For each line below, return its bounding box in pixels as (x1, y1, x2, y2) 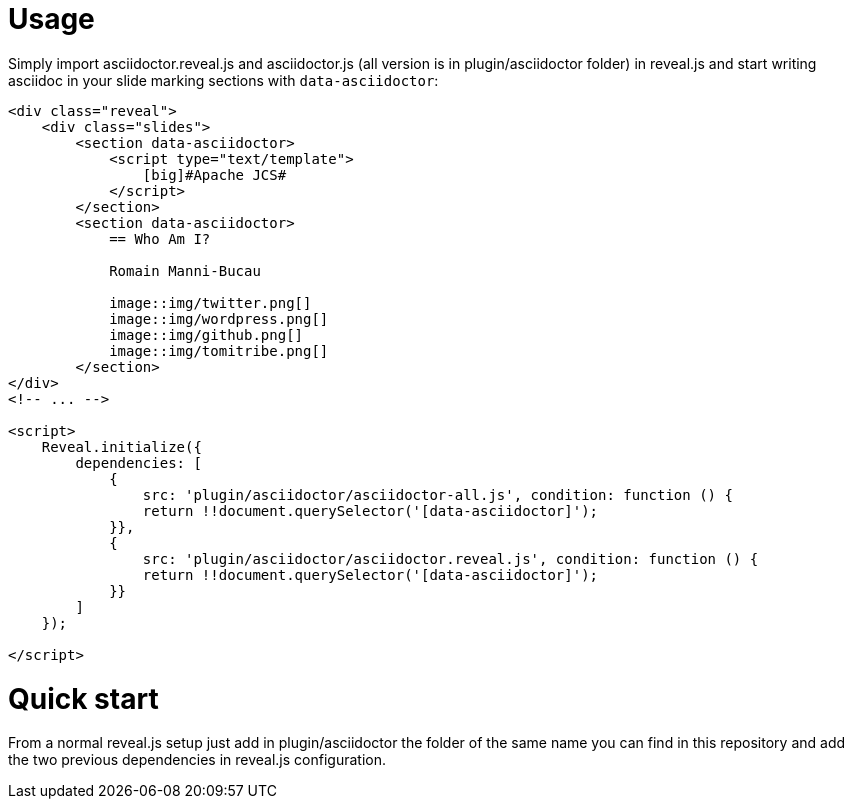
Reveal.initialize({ (41, 438, 202, 455)
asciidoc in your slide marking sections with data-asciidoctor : (8, 71, 439, 89)
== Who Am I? (109, 230, 211, 247)
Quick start (8, 681, 159, 716)
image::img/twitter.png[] (109, 294, 312, 311)
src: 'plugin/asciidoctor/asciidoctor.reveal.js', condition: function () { (142, 550, 759, 567)
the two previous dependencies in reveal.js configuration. (8, 751, 386, 769)
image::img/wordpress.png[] (109, 310, 329, 327)
